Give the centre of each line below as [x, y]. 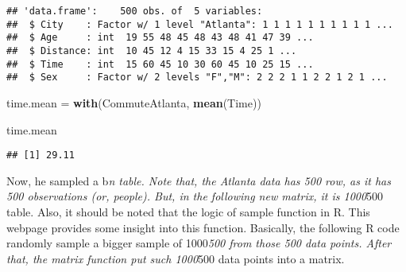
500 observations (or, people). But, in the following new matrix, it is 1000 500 [195, 196]
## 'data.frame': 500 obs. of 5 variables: [135, 11]
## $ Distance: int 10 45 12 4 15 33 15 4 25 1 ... [152, 51]
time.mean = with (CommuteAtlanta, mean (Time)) [134, 102]
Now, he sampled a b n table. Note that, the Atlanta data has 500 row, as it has [199, 180]
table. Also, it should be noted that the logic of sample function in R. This [188, 211]
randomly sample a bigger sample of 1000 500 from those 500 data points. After [199, 243]
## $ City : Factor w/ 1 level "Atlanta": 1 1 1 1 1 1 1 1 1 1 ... [200, 24]
